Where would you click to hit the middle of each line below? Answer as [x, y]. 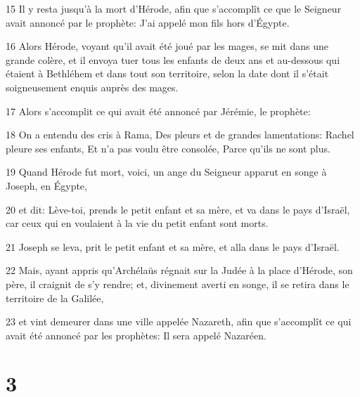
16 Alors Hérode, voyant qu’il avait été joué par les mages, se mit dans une [167, 46]
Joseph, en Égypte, [46, 185]
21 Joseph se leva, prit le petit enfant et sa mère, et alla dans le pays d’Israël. [173, 246]
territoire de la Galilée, [55, 298]
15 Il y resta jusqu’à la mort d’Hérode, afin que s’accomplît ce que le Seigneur [174, 8]
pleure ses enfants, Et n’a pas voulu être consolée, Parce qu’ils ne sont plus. [168, 148]
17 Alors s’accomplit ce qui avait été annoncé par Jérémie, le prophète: [158, 111]
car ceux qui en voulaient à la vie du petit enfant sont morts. [137, 223]
